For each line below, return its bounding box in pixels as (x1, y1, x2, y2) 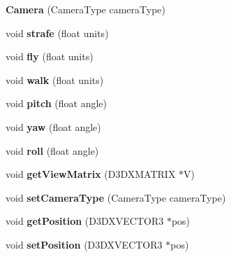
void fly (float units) (6, 49, 94, 64)
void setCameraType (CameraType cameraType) (6, 190, 226, 204)
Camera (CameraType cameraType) (6, 2, 165, 16)
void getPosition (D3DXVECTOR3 (6, 214, 164, 228)
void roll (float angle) (6, 143, 99, 158)
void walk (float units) (6, 72, 104, 87)
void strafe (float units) (6, 25, 109, 40)
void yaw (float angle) (6, 119, 101, 134)
